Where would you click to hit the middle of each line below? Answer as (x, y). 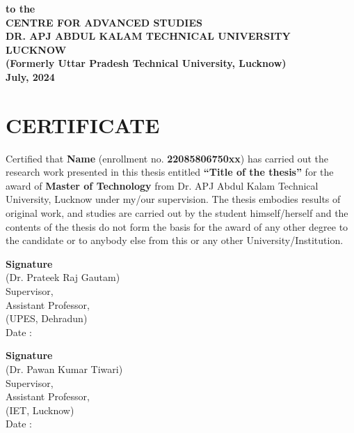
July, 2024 (30, 76)
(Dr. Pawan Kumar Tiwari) (64, 369)
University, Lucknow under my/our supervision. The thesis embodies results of (173, 199)
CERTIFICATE (83, 124)
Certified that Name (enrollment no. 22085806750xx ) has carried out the (167, 158)
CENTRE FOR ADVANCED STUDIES (104, 22)
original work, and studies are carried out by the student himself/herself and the (177, 213)
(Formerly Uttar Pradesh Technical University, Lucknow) (146, 63)
